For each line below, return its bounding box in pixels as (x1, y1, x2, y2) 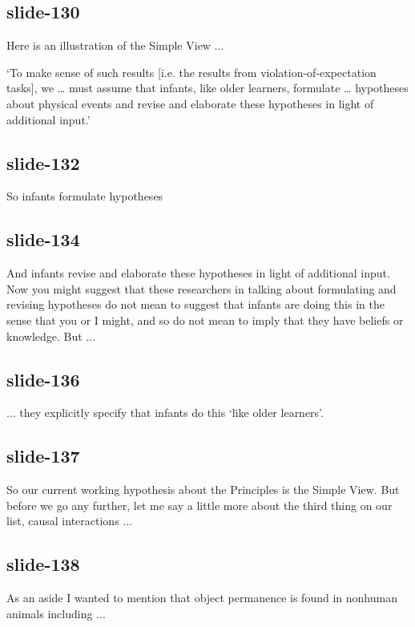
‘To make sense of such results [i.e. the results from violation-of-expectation (6, 63, 377, 80)
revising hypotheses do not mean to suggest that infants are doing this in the (6, 296, 385, 313)
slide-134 (6, 227, 80, 252)
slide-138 (6, 552, 80, 576)
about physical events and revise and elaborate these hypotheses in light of (6, 95, 374, 111)
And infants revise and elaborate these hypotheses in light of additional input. (6, 265, 390, 281)
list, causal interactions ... (6, 512, 132, 529)
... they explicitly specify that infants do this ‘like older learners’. (6, 404, 324, 421)
